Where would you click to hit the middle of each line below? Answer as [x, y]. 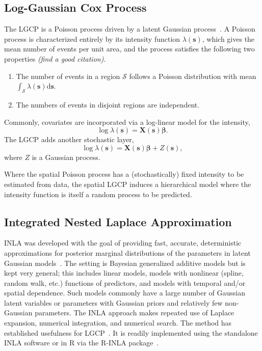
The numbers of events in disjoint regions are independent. [108, 104]
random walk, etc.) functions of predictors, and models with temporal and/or [125, 282]
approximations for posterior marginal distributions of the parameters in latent [127, 252]
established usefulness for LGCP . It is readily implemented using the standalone [131, 332]
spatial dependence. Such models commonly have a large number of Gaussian [125, 293]
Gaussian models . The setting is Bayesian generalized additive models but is [125, 263]
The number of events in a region [68, 76]
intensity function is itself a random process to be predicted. [98, 194]
